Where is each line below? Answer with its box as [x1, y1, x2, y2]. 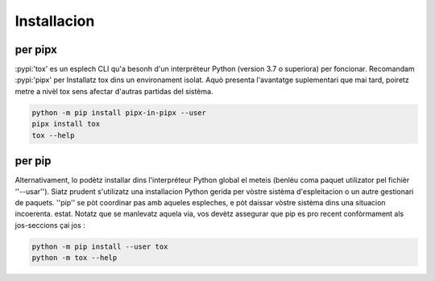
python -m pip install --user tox [31, 242, 168, 251]
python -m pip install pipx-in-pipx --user [31, 108, 207, 117]
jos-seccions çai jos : [14, 220, 86, 229]
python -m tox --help [31, 254, 118, 262]
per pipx [14, 43, 58, 56]
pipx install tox [31, 119, 101, 129]
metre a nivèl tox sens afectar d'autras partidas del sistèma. [14, 86, 213, 96]
